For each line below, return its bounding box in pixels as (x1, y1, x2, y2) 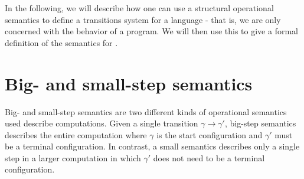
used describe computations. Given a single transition (5, 117, 198, 129)
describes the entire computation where (5, 128, 147, 141)
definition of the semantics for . (5, 36, 118, 48)
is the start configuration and (156, 128, 263, 141)
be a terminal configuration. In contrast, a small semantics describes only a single (5, 140, 300, 152)
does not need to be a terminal (153, 151, 265, 164)
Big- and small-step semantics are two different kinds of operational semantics (5, 105, 287, 118)
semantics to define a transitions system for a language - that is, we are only (5, 13, 281, 25)
